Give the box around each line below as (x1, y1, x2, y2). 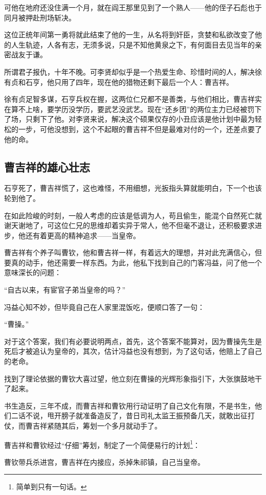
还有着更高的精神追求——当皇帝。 (25, 230, 140, 240)
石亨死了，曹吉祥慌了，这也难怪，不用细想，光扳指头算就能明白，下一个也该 (4, 183, 262, 193)
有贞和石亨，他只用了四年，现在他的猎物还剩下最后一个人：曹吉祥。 (4, 76, 233, 87)
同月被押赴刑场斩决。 (4, 12, 76, 22)
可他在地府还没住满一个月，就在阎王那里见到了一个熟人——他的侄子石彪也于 (4, 2, 262, 12)
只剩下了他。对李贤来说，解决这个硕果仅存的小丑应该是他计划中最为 (25, 114, 255, 124)
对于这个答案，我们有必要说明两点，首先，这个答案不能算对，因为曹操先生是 (4, 335, 262, 346)
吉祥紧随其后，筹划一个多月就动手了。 (32, 420, 162, 431)
